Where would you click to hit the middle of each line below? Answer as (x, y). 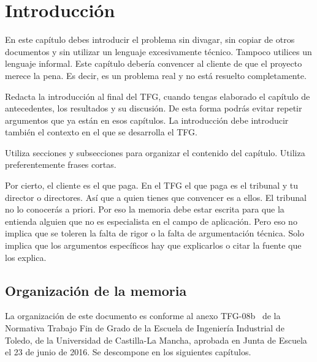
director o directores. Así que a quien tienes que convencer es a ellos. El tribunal (156, 197)
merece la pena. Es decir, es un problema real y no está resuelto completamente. (156, 75)
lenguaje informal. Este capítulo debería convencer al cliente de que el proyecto (154, 63)
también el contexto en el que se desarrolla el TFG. (101, 132)
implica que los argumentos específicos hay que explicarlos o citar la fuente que (153, 245)
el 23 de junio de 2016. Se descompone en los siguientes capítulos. (128, 352)
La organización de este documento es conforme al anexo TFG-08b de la (143, 316)
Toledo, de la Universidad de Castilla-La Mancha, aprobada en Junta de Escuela (156, 340)
